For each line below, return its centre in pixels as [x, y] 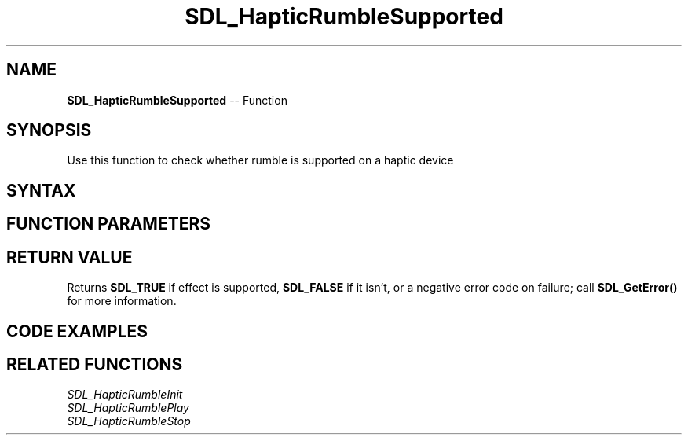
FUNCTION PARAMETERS [108, 224]
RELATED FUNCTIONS [95, 364]
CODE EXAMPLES [77, 331]
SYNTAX [41, 190]
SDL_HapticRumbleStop [129, 421]
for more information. [122, 301]
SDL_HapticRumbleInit [125, 395]
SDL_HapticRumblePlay [128, 408]
